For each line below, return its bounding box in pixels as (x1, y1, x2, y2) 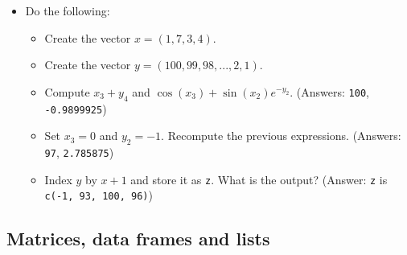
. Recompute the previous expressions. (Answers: (161, 127, 401, 144)
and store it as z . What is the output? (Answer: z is (130, 171, 388, 187)
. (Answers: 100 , (290, 83, 369, 100)
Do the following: (25, 2, 110, 19)
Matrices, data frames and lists (6, 226, 270, 251)
